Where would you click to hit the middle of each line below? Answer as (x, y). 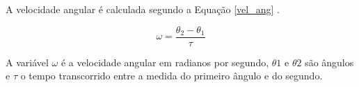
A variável (27, 62)
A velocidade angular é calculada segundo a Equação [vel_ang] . (143, 9)
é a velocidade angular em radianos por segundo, (165, 62)
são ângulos (329, 62)
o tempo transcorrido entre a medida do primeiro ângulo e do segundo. (171, 76)
